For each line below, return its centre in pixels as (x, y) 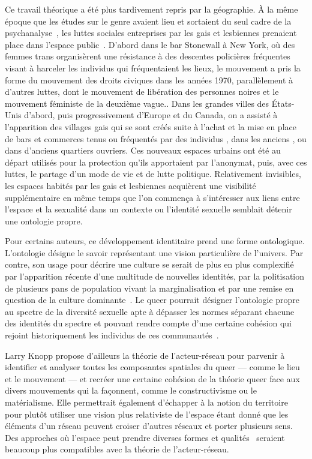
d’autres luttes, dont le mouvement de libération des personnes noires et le (142, 91)
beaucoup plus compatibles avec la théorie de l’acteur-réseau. (117, 449)
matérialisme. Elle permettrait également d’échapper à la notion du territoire (146, 402)
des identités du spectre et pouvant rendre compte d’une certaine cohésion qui (148, 323)
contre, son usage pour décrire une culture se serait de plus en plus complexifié (149, 264)
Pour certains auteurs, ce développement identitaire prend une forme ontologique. (155, 241)
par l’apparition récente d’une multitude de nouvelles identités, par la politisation (154, 276)
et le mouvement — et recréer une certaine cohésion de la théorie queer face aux (152, 378)
